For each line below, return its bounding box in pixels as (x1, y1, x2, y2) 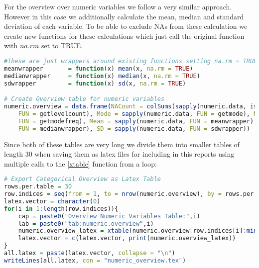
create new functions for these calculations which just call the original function (4, 30, 245, 41)
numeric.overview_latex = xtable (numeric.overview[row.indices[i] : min (18, 227, 258, 235)
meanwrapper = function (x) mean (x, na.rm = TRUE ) (4, 65, 193, 72)
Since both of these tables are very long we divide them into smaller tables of (4, 139, 240, 149)
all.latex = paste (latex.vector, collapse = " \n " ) (4, 250, 175, 257)
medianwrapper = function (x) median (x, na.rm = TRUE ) (4, 72, 200, 80)
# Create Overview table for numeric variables (4, 95, 165, 103)
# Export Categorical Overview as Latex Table (4, 176, 161, 183)
